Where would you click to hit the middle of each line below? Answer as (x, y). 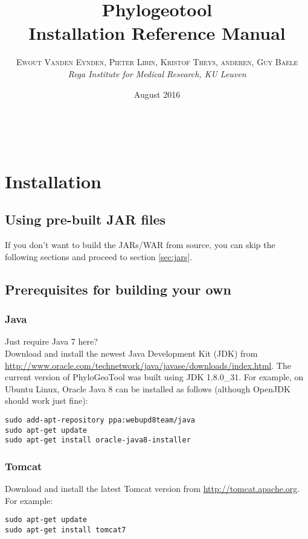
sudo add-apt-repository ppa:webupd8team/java (100, 420)
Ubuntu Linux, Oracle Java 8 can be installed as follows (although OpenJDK (148, 388)
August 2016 (157, 94)
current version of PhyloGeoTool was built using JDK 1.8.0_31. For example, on (154, 377)
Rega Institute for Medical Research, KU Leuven (157, 73)
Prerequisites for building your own (118, 289)
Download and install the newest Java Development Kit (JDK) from (131, 353)
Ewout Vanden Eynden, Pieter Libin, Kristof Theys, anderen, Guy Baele (157, 62)
